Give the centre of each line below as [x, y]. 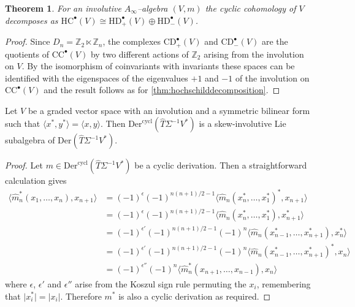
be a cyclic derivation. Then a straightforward [221, 165]
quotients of [27, 54]
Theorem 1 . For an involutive [63, 8]
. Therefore [81, 296]
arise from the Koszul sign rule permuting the [161, 283]
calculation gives [36, 180]
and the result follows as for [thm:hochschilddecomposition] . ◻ [162, 90]
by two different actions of [139, 54]
